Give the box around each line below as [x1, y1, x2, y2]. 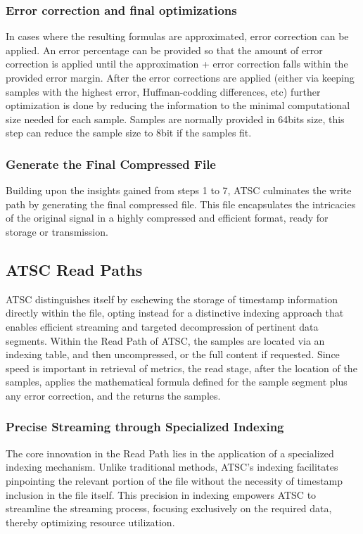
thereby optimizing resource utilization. [6, 514, 175, 529]
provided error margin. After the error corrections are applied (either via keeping [6, 70, 355, 84]
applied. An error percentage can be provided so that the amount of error [6, 42, 323, 57]
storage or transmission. [6, 224, 108, 239]
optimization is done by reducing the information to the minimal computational [6, 98, 350, 113]
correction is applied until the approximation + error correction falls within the [6, 56, 348, 71]
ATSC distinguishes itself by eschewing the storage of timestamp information [6, 291, 338, 306]
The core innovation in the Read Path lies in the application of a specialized [6, 445, 334, 460]
